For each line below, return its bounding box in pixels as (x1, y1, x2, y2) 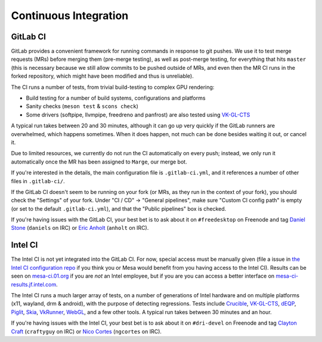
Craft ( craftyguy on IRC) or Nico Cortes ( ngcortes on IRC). (11, 328, 162, 335)
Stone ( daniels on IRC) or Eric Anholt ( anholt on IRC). (11, 224, 149, 232)
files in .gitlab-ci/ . (11, 177, 65, 184)
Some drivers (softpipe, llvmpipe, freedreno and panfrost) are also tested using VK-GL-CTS (26, 111, 250, 118)
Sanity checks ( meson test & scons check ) (26, 103, 138, 110)
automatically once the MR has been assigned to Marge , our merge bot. (11, 158, 187, 165)
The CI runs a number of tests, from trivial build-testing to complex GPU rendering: (11, 84, 215, 91)
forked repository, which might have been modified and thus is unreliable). (11, 72, 194, 80)
